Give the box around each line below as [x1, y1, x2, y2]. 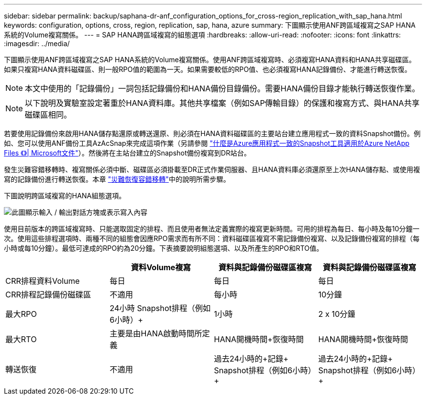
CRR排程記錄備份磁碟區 [5, 290, 91, 299]
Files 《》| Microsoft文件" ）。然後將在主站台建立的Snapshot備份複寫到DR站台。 [4, 149, 251, 157]
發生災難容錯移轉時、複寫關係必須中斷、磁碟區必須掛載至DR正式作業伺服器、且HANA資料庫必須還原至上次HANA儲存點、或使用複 [4, 165, 420, 173]
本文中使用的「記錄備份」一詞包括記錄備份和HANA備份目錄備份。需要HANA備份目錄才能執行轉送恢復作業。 [25, 84, 420, 93]
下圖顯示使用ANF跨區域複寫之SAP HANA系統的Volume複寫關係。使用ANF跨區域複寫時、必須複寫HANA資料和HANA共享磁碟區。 [4, 55, 416, 64]
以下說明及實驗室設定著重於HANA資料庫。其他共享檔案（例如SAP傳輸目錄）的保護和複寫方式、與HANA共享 [25, 98, 420, 108]
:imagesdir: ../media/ [4, 39, 70, 48]
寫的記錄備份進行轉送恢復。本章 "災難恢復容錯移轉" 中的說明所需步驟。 [4, 175, 230, 183]
